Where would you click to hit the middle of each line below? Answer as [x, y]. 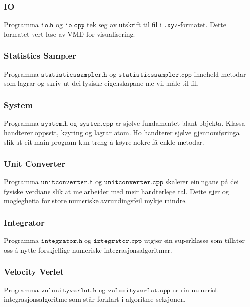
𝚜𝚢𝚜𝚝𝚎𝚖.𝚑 [54, 124]
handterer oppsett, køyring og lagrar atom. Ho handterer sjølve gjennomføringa [122, 132]
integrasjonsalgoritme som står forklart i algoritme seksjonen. [95, 299]
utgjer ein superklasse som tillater [194, 240]
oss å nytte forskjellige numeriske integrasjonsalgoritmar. [88, 250]
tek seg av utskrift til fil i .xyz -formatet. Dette [157, 24]
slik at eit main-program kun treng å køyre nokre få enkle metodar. [104, 142]
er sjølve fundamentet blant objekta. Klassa [180, 123]
